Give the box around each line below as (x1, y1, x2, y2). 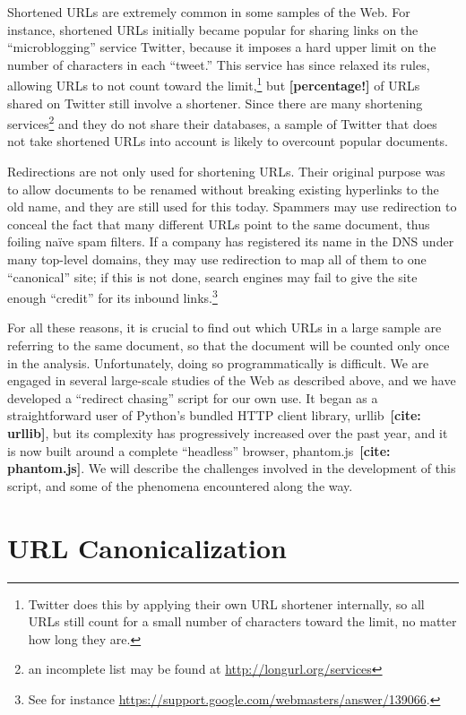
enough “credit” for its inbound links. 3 (7, 286, 218, 306)
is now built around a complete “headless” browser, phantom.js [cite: (7, 441, 391, 460)
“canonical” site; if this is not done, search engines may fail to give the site (7, 267, 418, 286)
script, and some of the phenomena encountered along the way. (7, 476, 353, 495)
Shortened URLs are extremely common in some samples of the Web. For (7, 3, 410, 21)
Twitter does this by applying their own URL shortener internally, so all (28, 594, 425, 613)
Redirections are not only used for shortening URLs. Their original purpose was (7, 162, 445, 181)
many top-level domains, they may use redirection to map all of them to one (7, 250, 427, 269)
